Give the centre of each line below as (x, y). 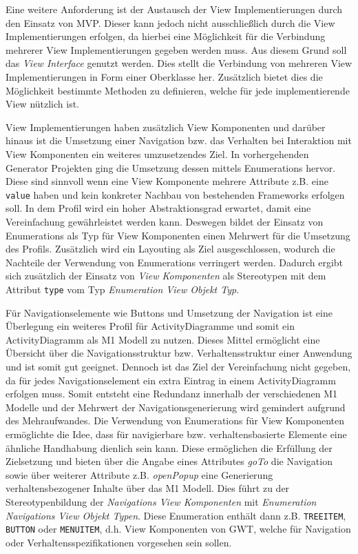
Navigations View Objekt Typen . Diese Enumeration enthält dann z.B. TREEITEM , (176, 515)
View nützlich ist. (43, 104)
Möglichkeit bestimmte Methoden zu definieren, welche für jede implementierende (178, 90)
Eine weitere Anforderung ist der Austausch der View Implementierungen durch (174, 9)
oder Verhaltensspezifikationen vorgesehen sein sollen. (119, 542)
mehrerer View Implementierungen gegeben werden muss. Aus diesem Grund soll (176, 49)
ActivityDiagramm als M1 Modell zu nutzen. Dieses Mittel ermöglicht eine (163, 339)
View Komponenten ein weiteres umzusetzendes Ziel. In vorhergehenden (157, 154)
